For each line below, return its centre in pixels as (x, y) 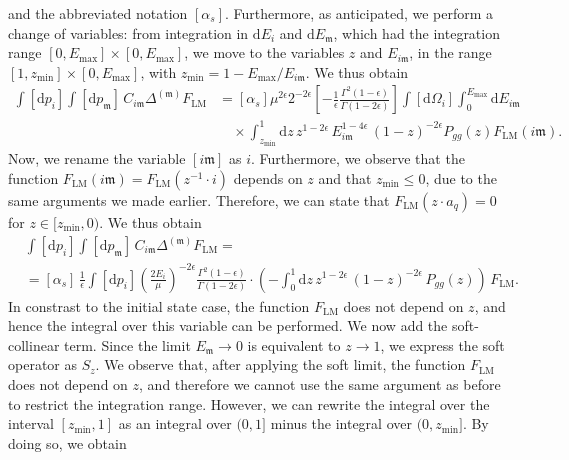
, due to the (461, 177)
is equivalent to (294, 344)
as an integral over (175, 423)
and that (345, 177)
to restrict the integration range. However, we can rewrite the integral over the (249, 403)
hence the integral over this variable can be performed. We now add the (228, 325)
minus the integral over (341, 423)
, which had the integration (416, 32)
